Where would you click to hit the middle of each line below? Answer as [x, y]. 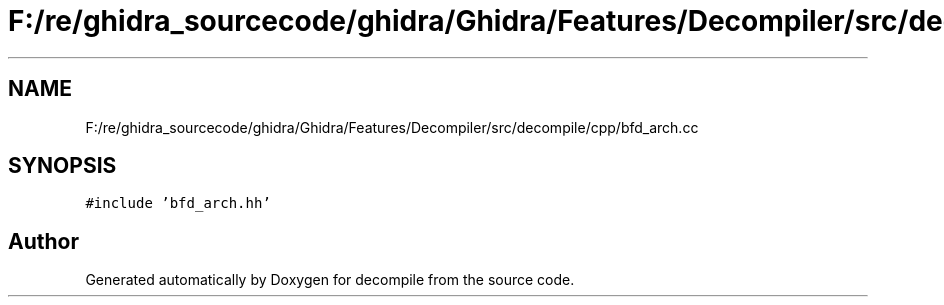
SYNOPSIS [62, 166]
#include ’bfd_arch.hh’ [178, 203]
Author [43, 241]
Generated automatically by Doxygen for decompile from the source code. [330, 280]
